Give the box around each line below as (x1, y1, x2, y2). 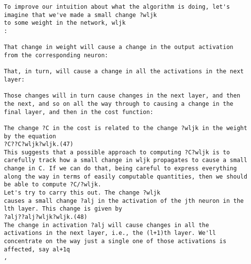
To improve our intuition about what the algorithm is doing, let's (4, 3, 230, 10)
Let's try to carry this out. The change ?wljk (4, 189, 161, 197)
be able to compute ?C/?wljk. (4, 181, 101, 188)
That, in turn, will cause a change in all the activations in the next (4, 68, 244, 75)
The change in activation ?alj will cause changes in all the (4, 221, 209, 229)
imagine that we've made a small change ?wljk (4, 11, 157, 18)
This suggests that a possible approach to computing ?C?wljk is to (4, 148, 230, 156)
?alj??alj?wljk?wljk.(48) (4, 214, 87, 221)
